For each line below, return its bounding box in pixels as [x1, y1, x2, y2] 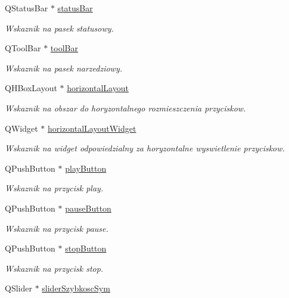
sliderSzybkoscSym [42, 282, 110, 294]
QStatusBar [5, 2, 48, 14]
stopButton [65, 242, 107, 254]
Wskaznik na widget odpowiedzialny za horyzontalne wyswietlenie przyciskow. [5, 142, 285, 154]
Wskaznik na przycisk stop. [5, 262, 104, 274]
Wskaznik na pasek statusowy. [5, 21, 114, 34]
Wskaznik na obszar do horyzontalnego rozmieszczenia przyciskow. [5, 101, 246, 114]
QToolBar [5, 42, 41, 54]
